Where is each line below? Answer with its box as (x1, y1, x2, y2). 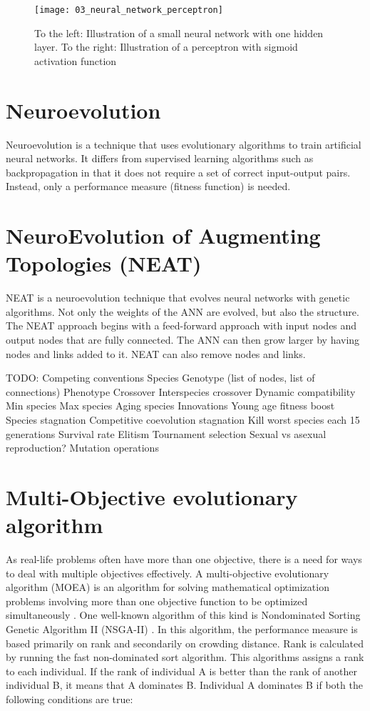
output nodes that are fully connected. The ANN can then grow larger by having (6, 332, 360, 347)
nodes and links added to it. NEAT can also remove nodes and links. (6, 346, 306, 361)
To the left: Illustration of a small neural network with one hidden (34, 25, 324, 40)
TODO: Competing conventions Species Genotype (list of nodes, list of (6, 370, 315, 385)
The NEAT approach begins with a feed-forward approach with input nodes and (6, 318, 357, 333)
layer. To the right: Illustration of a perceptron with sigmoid (34, 39, 298, 54)
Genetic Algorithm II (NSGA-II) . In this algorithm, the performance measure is (6, 622, 358, 637)
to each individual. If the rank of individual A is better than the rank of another (6, 663, 358, 678)
